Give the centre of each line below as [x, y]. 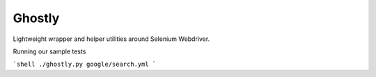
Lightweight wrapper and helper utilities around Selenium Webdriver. [111, 39]
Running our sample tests [49, 51]
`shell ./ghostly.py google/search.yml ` [85, 65]
